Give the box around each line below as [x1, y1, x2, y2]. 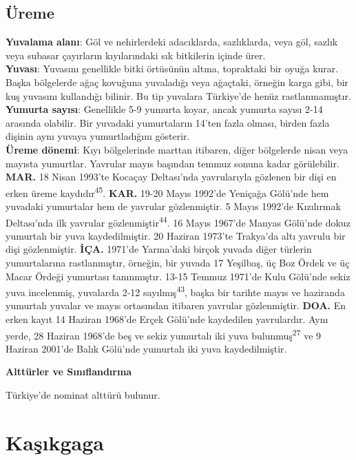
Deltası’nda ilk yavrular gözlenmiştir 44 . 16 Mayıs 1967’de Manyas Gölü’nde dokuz [6, 213, 350, 229]
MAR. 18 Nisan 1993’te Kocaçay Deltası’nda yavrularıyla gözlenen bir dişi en [6, 169, 337, 184]
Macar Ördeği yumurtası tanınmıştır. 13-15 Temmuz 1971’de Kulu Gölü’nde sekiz [6, 269, 350, 283]
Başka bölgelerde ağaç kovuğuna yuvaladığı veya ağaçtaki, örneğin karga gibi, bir [6, 74, 348, 89]
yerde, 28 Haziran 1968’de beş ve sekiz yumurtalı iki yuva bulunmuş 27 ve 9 [6, 326, 322, 342]
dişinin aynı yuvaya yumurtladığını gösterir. [6, 129, 190, 143]
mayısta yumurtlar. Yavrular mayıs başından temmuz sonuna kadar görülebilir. [6, 156, 339, 170]
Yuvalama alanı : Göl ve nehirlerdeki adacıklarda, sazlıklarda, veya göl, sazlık [6, 34, 338, 49]
